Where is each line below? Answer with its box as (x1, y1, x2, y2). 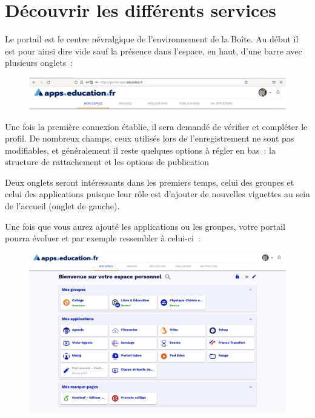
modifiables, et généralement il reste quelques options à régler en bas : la (5, 143, 276, 156)
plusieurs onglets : (5, 56, 73, 69)
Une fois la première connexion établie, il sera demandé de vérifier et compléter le (5, 120, 308, 132)
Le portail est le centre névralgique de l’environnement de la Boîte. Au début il (5, 33, 299, 45)
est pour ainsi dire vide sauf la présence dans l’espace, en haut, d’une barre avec (5, 44, 302, 57)
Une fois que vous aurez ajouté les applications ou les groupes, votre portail (5, 220, 286, 232)
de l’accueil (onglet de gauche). (5, 200, 120, 212)
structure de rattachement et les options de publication (5, 155, 210, 168)
